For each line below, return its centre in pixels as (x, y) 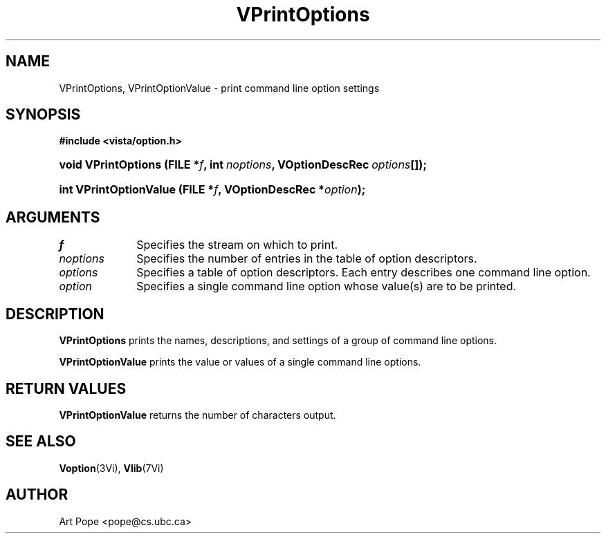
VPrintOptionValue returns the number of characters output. (198, 415)
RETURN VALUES (66, 388)
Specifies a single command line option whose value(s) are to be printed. (327, 286)
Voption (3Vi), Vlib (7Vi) (111, 468)
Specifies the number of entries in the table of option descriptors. (307, 259)
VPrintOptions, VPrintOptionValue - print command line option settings (219, 88)
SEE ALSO (41, 442)
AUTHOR (37, 495)
